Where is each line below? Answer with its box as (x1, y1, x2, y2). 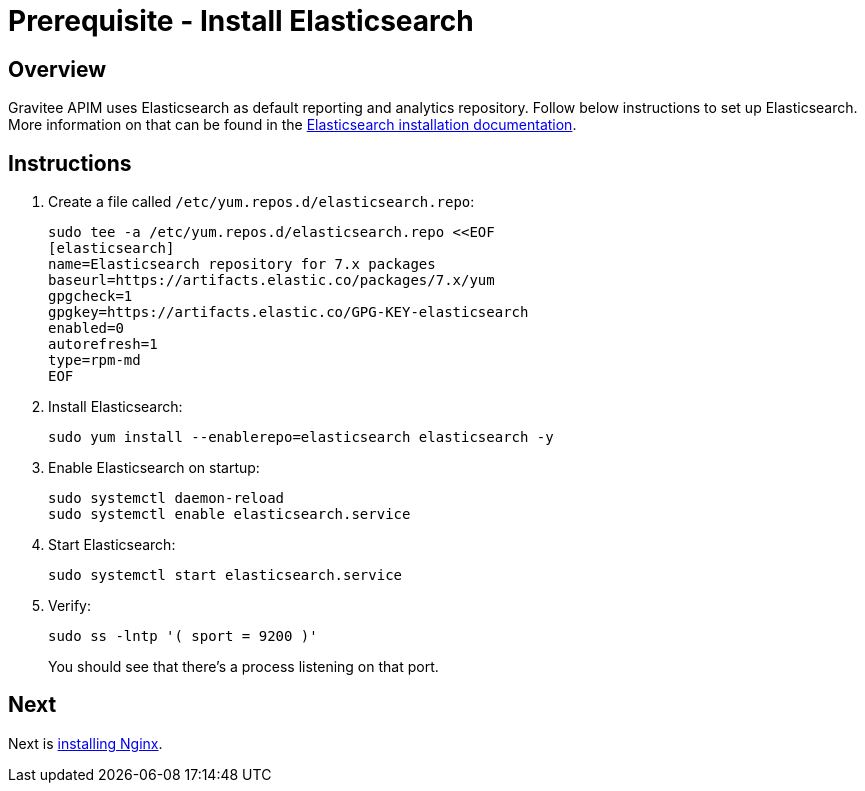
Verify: (48, 597, 91, 615)
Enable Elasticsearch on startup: (48, 459, 260, 477)
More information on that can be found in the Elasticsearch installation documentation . (8, 116, 577, 134)
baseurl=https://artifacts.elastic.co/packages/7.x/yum (48, 272, 495, 289)
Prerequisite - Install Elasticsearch (8, 4, 474, 38)
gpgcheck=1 (48, 288, 133, 305)
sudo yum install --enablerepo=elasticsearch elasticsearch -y (48, 429, 554, 446)
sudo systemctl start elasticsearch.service (48, 567, 403, 584)
